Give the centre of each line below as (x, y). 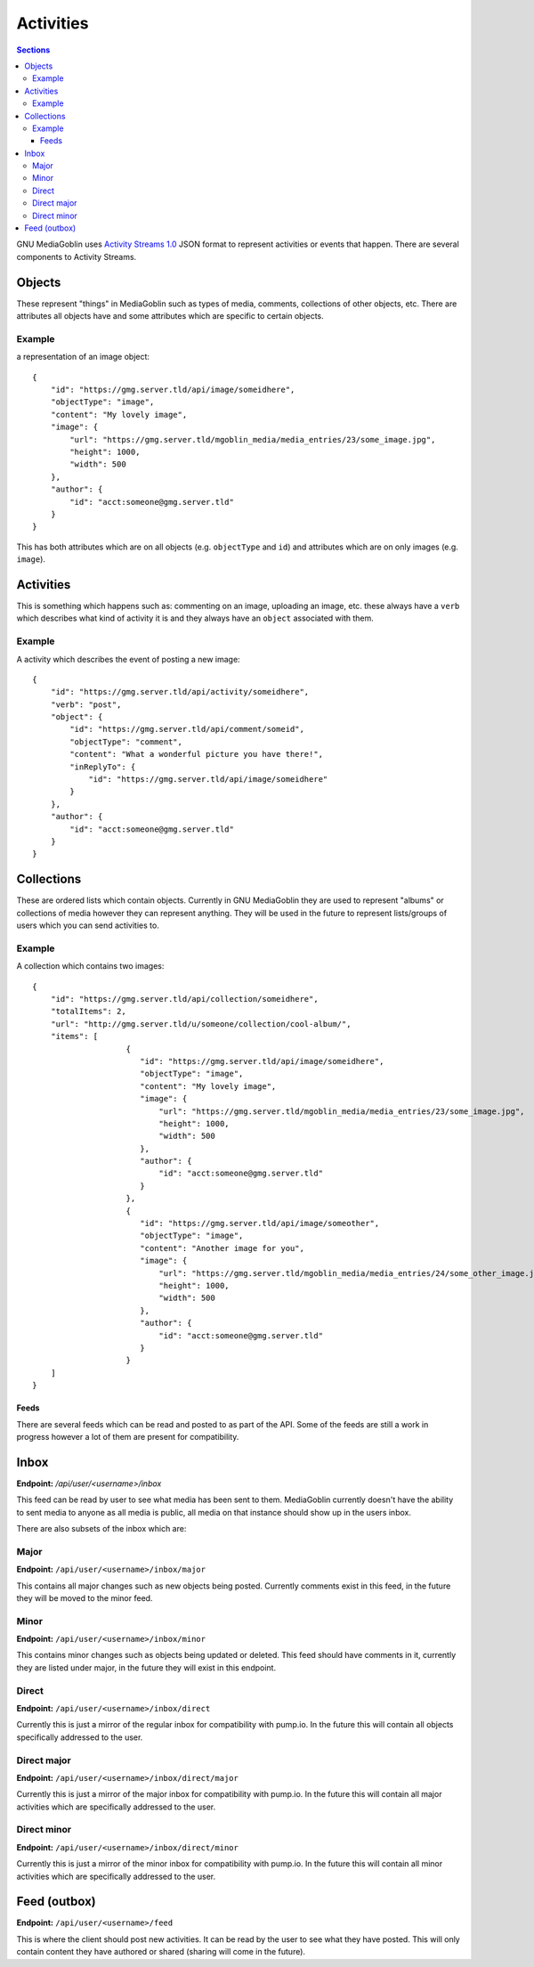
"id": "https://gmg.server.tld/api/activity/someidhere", (180, 692)
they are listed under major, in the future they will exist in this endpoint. (146, 1667)
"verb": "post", (86, 704)
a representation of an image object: (83, 357)
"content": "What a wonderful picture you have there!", (197, 754)
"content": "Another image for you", (222, 1248)
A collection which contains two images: (90, 966)
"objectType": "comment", (126, 742)
